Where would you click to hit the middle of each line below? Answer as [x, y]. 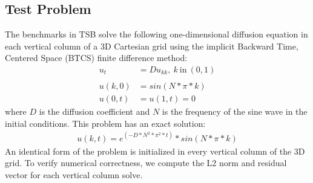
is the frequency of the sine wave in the [235, 111]
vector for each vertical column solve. [74, 175]
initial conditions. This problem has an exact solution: [105, 123]
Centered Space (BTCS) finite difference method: [96, 58]
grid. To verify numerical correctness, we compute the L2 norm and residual [146, 163]
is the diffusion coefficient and [94, 111]
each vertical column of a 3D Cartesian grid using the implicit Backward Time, [152, 46]
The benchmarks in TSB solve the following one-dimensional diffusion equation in [156, 34]
